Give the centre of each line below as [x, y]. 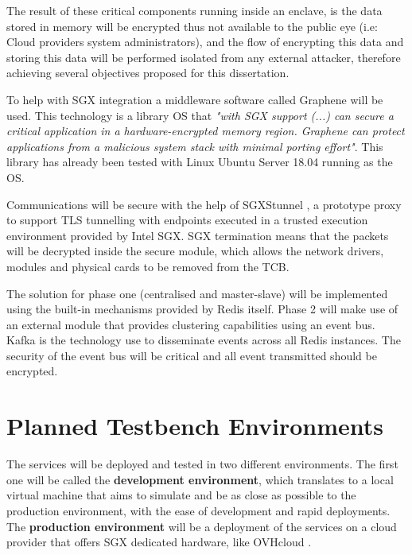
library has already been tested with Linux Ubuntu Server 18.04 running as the [200, 162]
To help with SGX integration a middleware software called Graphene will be [195, 99]
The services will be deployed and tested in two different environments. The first [202, 464]
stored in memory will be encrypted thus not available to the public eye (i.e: [192, 26]
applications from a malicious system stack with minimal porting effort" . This [195, 146]
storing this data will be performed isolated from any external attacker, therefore [204, 57]
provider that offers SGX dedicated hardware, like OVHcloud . [159, 542]
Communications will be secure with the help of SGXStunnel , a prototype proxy [204, 204]
